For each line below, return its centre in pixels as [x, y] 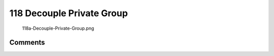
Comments [27, 43]
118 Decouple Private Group [68, 13]
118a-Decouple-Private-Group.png [58, 28]
